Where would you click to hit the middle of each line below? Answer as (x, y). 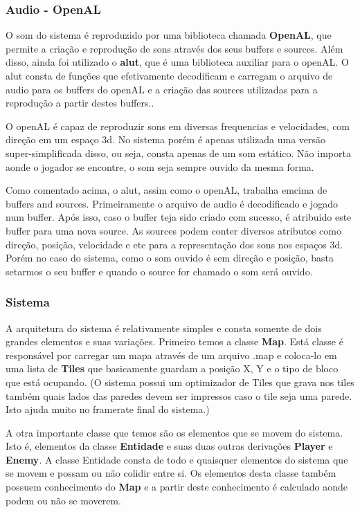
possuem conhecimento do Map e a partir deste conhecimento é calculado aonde (177, 487)
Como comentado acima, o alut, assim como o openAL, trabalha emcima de (166, 190)
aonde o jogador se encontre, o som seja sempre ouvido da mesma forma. (160, 166)
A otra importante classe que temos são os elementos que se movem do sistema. (174, 432)
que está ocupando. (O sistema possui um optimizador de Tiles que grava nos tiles (180, 382)
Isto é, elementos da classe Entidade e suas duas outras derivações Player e (169, 446)
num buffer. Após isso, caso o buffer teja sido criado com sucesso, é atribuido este (179, 217)
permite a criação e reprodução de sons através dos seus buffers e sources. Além (174, 48)
